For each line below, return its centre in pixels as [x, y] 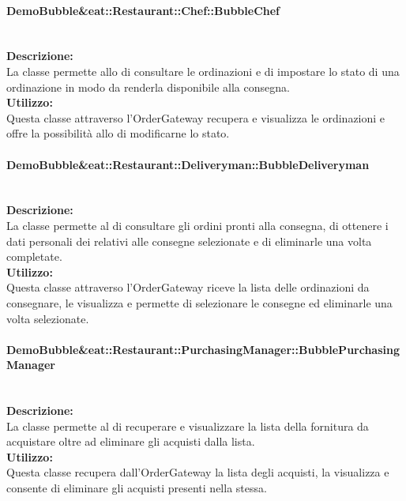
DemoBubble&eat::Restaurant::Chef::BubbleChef [143, 10]
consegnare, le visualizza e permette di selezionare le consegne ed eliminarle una [199, 302]
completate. [34, 256]
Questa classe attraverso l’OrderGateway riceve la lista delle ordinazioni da [188, 287]
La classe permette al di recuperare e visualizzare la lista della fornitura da [188, 426]
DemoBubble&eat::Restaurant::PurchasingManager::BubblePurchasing [203, 349]
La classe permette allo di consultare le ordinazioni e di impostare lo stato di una [203, 71]
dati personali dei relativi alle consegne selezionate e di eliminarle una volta [189, 241]
